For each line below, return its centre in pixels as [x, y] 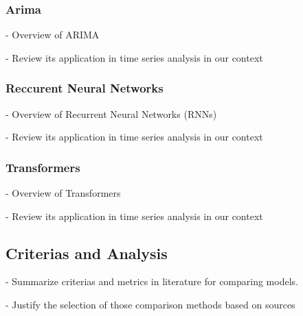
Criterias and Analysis [87, 253]
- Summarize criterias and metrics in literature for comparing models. [152, 281]
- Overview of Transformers [63, 193]
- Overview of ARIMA [53, 35]
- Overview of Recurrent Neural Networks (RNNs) [111, 113]
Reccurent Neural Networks [85, 88]
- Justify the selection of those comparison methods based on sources [150, 305]
